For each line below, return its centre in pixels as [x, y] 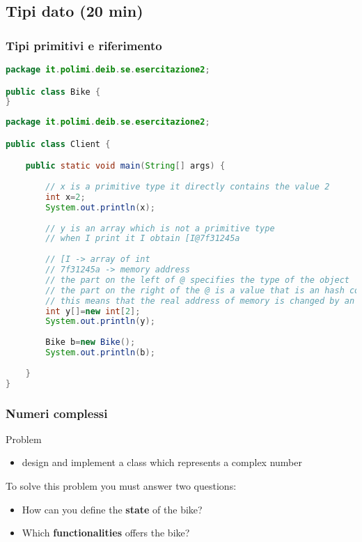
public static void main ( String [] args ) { [125, 166]
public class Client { [58, 144]
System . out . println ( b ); [100, 353]
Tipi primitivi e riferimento [84, 45]
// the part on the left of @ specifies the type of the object [197, 280]
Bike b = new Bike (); [90, 342]
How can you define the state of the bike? [112, 509]
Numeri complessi [57, 413]
